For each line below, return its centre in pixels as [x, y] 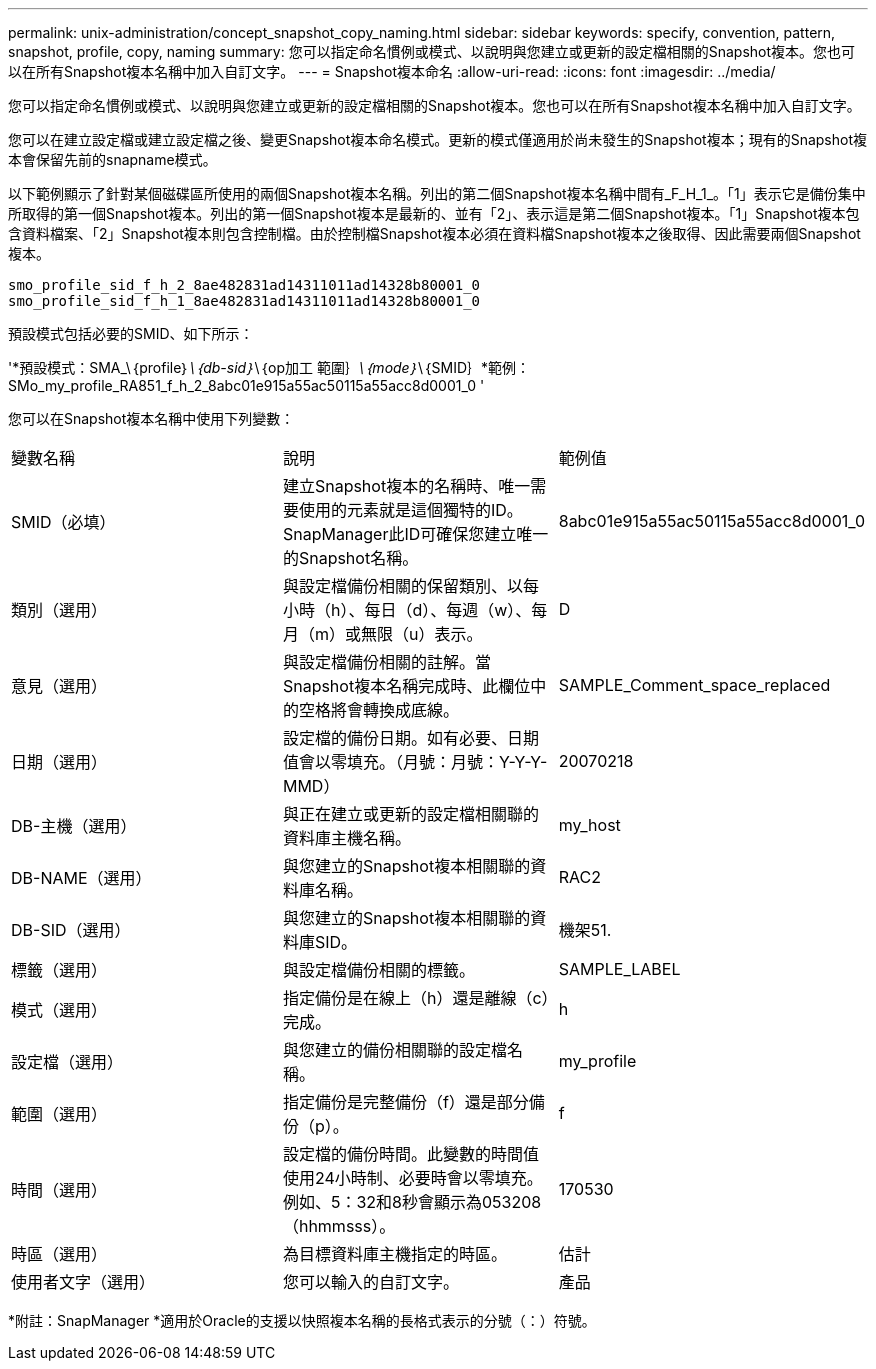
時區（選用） [59, 1254]
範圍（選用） [59, 1114]
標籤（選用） [59, 970]
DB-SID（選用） [71, 930]
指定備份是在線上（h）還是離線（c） [416, 998]
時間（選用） [59, 1190]
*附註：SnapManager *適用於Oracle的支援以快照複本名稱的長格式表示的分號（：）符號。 [302, 1320]
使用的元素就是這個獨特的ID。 [410, 510]
